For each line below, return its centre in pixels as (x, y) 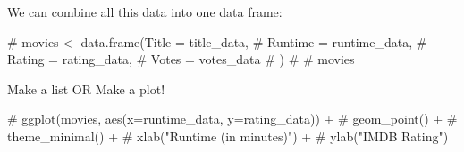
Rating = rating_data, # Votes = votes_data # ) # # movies (181, 59)
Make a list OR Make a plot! (86, 88)
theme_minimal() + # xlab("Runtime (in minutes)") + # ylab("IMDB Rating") (228, 136)
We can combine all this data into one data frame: (145, 12)
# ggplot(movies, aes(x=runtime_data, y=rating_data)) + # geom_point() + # (232, 119)
